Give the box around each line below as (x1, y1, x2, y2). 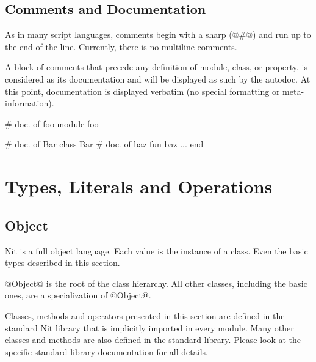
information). (5, 97, 54, 109)
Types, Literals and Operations (5, 174, 273, 199)
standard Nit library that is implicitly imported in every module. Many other (5, 321, 294, 334)
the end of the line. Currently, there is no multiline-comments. (5, 40, 237, 53)
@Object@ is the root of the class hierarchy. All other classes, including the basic (5, 276, 307, 289)
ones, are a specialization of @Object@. (5, 289, 151, 301)
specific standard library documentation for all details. (5, 345, 208, 358)
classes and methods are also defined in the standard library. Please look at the (5, 333, 301, 346)
